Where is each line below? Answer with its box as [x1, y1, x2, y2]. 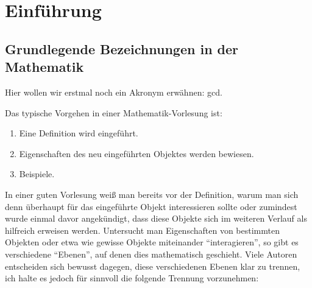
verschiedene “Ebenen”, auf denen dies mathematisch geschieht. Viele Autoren [5, 247, 297, 260]
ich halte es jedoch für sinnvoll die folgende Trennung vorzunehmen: [5, 272, 259, 284]
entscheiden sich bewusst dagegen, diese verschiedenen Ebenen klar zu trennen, [5, 259, 300, 272]
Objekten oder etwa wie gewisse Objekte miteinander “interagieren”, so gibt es [5, 236, 299, 248]
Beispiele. [19, 167, 55, 180]
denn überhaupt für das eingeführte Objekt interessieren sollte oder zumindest [5, 200, 297, 212]
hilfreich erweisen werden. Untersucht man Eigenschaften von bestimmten [5, 223, 280, 236]
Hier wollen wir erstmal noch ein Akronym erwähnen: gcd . [5, 85, 222, 98]
